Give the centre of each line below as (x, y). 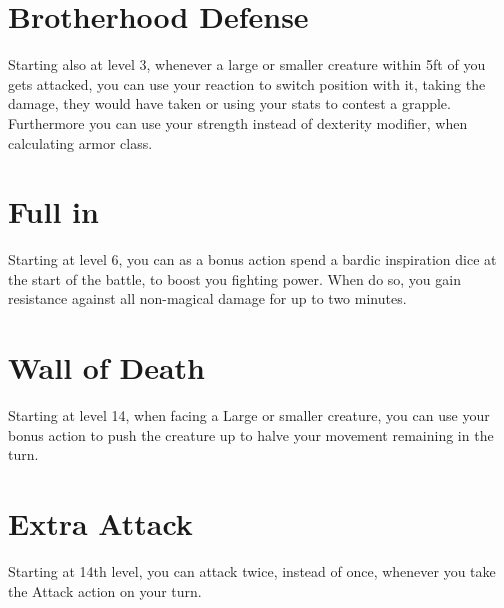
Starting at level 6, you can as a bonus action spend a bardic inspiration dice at (252, 259)
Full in (53, 211)
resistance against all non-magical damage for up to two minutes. (207, 298)
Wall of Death (107, 367)
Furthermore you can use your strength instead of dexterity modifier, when (238, 122)
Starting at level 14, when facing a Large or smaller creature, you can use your (249, 415)
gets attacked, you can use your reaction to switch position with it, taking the (247, 83)
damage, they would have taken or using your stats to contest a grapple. (229, 103)
